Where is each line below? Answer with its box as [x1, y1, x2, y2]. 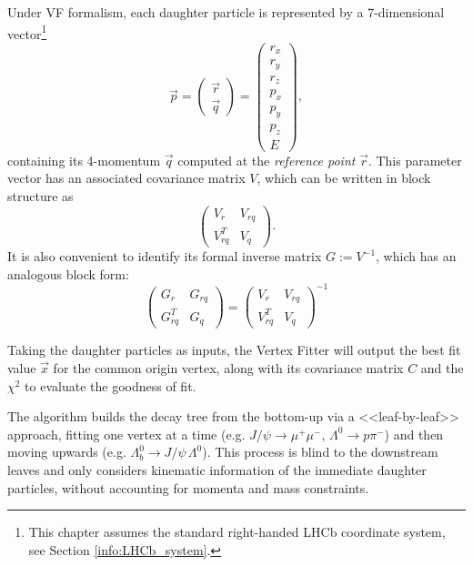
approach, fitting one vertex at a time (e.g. [7, 424, 246, 443]
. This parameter [367, 150, 462, 169]
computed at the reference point [177, 150, 356, 169]
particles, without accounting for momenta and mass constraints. [7, 478, 369, 497]
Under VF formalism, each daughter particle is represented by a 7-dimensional [7, 3, 445, 21]
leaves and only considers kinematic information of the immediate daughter [7, 460, 427, 479]
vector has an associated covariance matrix [7, 168, 246, 187]
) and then [384, 424, 444, 443]
